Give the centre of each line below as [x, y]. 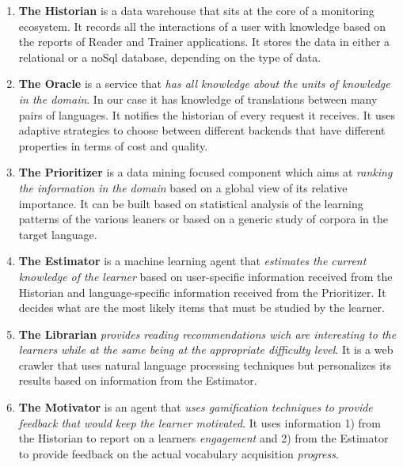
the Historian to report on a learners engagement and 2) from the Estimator [203, 438]
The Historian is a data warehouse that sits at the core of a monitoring [196, 10]
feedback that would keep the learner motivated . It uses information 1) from [200, 422]
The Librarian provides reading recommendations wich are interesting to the [207, 334]
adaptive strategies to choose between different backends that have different [202, 130]
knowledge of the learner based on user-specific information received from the [205, 276]
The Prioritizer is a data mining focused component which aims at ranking [205, 172]
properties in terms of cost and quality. [113, 145]
